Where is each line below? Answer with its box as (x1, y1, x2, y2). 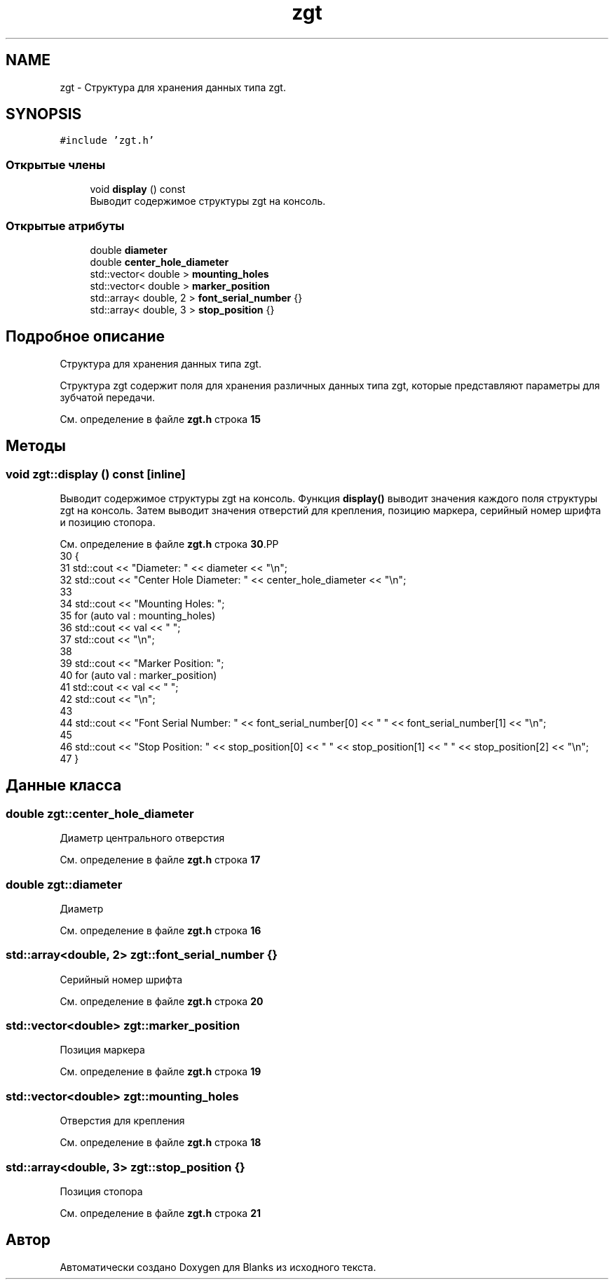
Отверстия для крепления (60, 1115, 185, 1127)
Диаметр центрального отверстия (60, 832, 225, 845)
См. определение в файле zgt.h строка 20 (60, 995, 264, 1007)
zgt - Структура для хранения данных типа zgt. (60, 81, 286, 93)
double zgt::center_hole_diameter (6, 806, 194, 821)
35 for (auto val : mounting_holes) (60, 610, 216, 621)
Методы (6, 437, 66, 455)
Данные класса (6, 776, 122, 795)
